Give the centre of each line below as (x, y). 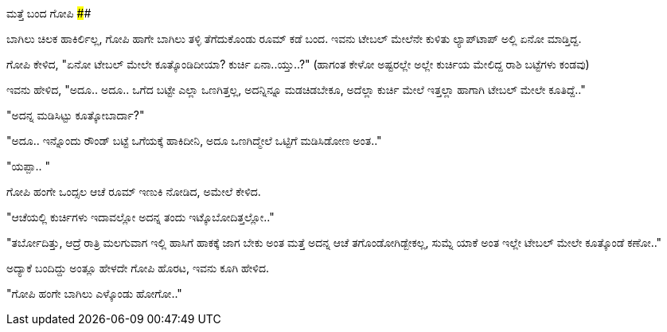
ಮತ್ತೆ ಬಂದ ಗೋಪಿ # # (49, 13)
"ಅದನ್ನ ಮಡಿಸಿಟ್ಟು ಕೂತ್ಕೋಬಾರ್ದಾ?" (76, 115)
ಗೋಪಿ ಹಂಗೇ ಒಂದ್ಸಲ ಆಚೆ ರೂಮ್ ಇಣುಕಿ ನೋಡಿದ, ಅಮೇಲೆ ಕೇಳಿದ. (134, 191)
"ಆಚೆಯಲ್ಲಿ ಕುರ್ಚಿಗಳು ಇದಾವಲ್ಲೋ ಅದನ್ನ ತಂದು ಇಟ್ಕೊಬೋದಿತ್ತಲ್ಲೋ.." (140, 217)
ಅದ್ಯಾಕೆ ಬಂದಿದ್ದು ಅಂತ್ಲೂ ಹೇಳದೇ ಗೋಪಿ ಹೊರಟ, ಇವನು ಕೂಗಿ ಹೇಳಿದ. (138, 268)
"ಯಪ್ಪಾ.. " (29, 166)
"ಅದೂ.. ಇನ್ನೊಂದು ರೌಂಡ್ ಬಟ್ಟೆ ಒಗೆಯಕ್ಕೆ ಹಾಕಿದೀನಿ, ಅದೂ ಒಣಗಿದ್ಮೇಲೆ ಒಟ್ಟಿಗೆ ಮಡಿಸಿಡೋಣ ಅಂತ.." (194, 141)
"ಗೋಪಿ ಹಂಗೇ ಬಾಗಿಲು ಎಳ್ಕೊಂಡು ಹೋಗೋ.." (94, 293)
